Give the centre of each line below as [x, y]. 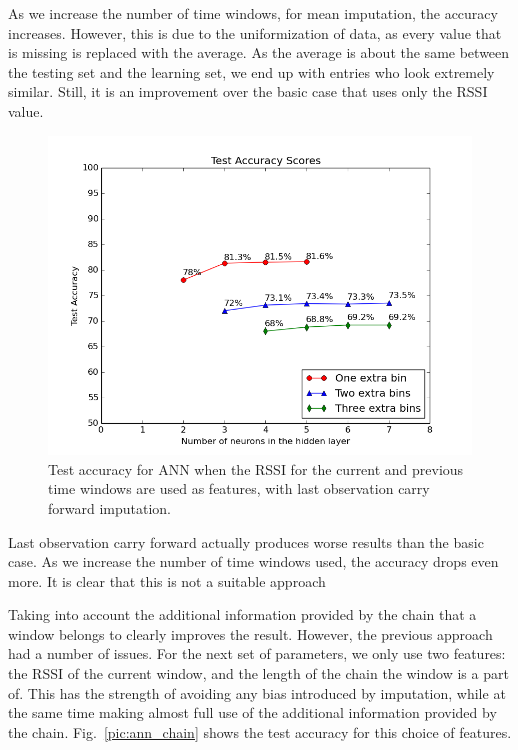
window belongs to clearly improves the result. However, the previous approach [250, 633]
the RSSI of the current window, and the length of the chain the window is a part [258, 673]
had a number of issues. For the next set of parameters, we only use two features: [257, 653]
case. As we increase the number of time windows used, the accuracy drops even [253, 561]
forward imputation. [110, 507]
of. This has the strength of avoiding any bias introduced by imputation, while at [257, 692]
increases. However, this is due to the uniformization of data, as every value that [255, 32]
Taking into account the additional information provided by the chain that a [242, 614]
